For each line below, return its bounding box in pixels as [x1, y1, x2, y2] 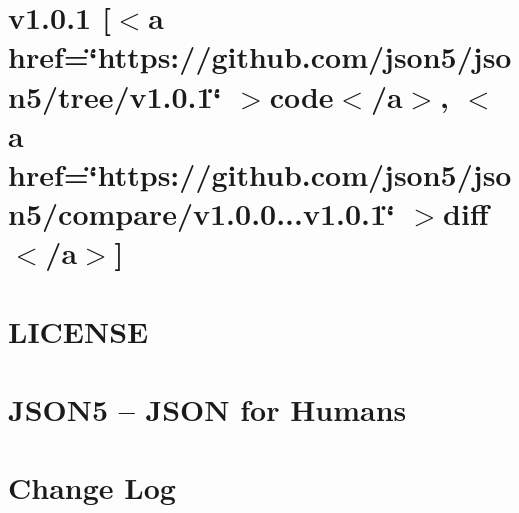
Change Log [8, 467, 176, 508]
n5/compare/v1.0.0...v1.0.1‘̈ [8, 193, 396, 234]
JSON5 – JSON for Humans [8, 389, 407, 430]
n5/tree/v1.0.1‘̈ [8, 75, 222, 116]
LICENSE [8, 310, 149, 351]
